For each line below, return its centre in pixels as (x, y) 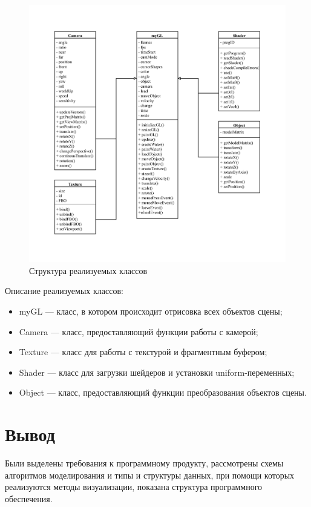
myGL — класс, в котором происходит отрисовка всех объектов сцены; (151, 311)
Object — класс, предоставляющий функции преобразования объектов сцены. (163, 392)
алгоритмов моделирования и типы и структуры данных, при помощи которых (150, 475)
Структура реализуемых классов (88, 270)
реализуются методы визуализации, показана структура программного (134, 487)
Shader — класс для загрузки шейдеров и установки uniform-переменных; (157, 372)
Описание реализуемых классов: (64, 291)
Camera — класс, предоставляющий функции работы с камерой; (139, 331)
